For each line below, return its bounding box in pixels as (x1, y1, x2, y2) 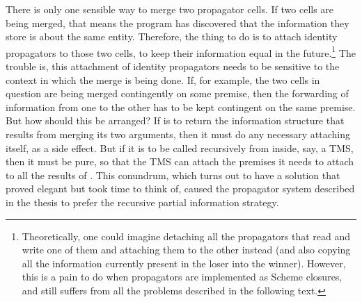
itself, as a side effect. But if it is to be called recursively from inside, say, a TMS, (6, 140, 354, 155)
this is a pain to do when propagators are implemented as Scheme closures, (22, 269, 343, 284)
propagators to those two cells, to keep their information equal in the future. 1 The (6, 43, 356, 60)
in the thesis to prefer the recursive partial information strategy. (6, 194, 279, 209)
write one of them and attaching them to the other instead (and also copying (22, 242, 351, 257)
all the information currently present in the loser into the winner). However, (22, 255, 346, 270)
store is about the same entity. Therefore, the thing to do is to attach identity (6, 29, 338, 44)
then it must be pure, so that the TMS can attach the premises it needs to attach (6, 154, 354, 169)
